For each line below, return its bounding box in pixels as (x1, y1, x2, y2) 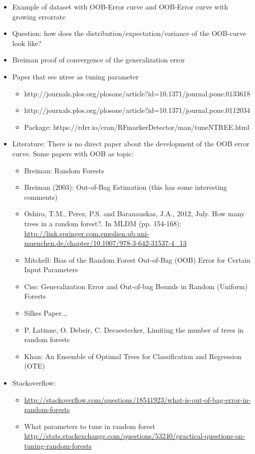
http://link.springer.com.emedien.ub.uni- (24, 228, 149, 238)
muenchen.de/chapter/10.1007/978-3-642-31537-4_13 (24, 238, 187, 248)
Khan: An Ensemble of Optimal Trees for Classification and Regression (24, 351, 242, 361)
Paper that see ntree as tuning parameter (12, 71, 139, 81)
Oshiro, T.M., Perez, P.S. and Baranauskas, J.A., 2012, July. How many (24, 208, 245, 219)
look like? (12, 37, 41, 48)
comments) (24, 191, 58, 202)
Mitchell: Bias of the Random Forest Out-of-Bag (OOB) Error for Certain (24, 254, 251, 265)
